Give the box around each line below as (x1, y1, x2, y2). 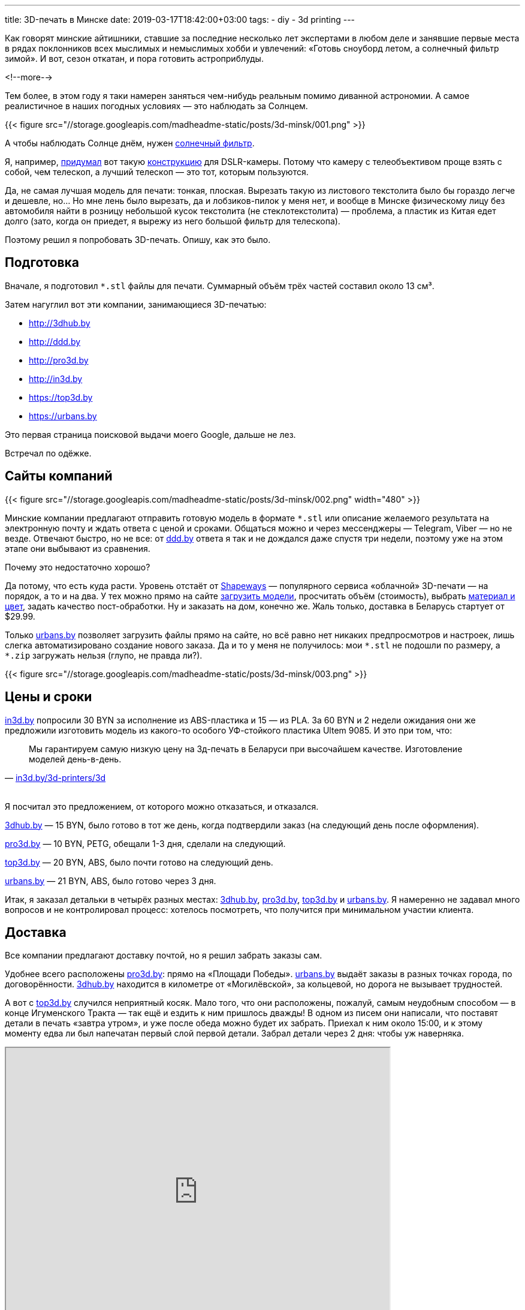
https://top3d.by (29, 392, 93, 402)
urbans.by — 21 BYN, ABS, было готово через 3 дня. (5, 875, 216, 886)
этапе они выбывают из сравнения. (5, 543, 150, 554)
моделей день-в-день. (29, 753, 122, 764)
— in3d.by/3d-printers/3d (5, 772, 106, 783)
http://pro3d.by (29, 354, 89, 365)
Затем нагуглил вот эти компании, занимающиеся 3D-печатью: (5, 299, 267, 310)
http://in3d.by (29, 373, 83, 384)
